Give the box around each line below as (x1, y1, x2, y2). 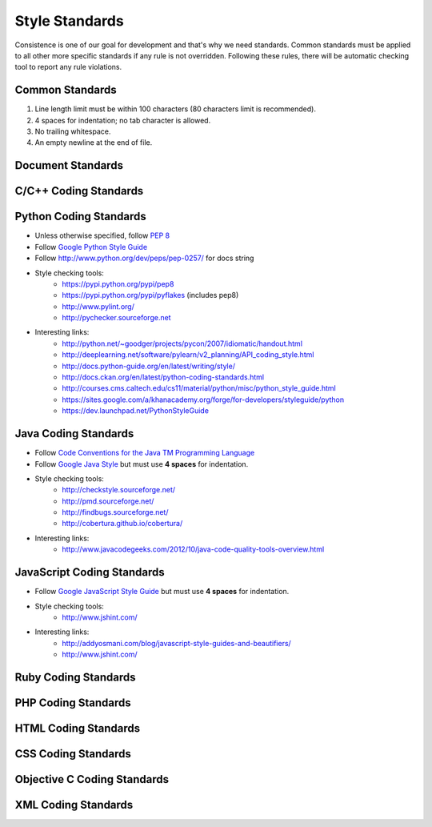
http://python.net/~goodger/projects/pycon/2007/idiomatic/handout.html (62, 339, 303, 348)
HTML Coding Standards (14, 721, 141, 735)
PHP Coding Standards (14, 696, 131, 709)
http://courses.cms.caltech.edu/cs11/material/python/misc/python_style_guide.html (62, 383, 336, 393)
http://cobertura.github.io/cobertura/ (62, 519, 183, 528)
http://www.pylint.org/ (62, 301, 135, 311)
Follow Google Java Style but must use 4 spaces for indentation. (34, 459, 249, 468)
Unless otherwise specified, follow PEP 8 (34, 231, 170, 240)
